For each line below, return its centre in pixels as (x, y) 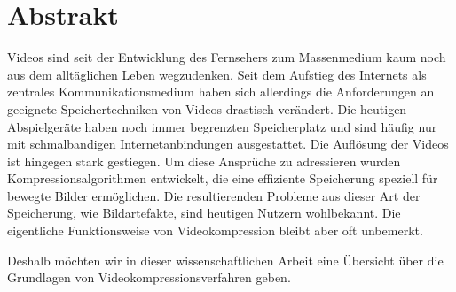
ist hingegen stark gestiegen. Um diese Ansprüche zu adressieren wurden (204, 161)
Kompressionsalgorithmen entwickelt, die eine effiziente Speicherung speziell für (223, 178)
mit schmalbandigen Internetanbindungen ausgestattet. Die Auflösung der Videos (228, 144)
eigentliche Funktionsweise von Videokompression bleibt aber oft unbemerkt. (215, 231)
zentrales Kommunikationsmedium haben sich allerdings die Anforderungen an (221, 92)
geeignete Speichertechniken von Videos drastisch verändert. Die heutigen (207, 108)
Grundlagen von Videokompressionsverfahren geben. (149, 277)
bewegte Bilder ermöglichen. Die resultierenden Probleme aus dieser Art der (214, 195)
